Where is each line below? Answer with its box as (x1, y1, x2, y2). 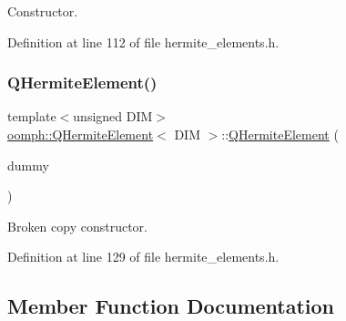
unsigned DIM (73, 107, 153, 126)
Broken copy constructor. (7, 216, 148, 235)
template (7, 107, 56, 126)
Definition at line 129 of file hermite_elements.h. (7, 247, 280, 266)
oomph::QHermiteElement (7, 125, 154, 143)
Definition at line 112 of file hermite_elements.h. (7, 32, 280, 51)
